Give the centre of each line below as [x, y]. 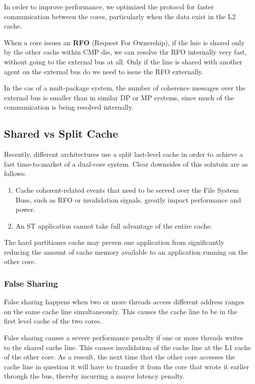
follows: [15, 173]
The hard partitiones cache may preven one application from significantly [114, 242]
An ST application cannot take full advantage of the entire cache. [114, 225]
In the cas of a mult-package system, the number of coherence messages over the [125, 88]
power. [25, 209]
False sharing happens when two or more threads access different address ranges [124, 302]
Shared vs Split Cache [61, 133]
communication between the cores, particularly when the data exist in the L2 [120, 16]
